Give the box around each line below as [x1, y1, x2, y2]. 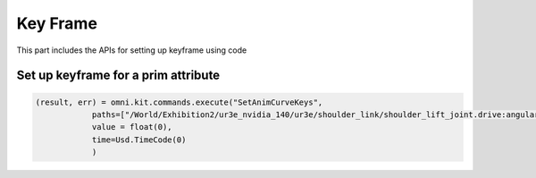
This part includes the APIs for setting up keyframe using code [16, 45, 247, 55]
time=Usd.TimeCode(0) [91, 134, 187, 145]
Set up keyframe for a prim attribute [16, 68, 221, 83]
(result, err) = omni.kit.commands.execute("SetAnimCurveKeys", [35, 97, 323, 107]
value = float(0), [91, 122, 173, 132]
